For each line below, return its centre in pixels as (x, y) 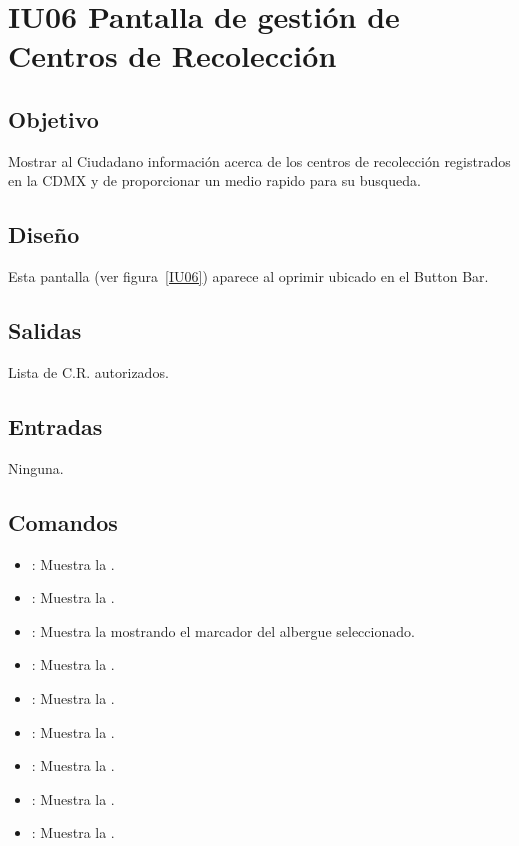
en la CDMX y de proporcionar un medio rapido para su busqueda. (214, 180)
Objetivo (53, 118)
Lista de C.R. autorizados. (88, 371)
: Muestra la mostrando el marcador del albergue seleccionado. (223, 630)
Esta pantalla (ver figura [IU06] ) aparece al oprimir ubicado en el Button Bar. (248, 276)
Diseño (44, 234)
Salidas (45, 330)
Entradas (55, 425)
